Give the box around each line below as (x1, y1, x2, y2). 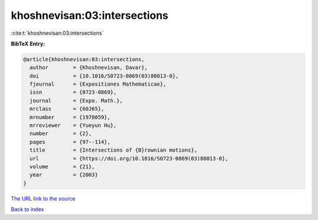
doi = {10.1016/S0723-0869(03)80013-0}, (29, 73, 179, 79)
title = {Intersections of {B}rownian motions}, (29, 147, 197, 153)
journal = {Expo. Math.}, (29, 97, 123, 104)
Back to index (11, 206, 44, 213)
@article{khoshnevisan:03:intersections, (23, 56, 145, 63)
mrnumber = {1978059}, (29, 114, 111, 120)
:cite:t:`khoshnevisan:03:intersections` (11, 29, 104, 37)
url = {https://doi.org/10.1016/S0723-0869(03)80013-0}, (29, 155, 228, 162)
